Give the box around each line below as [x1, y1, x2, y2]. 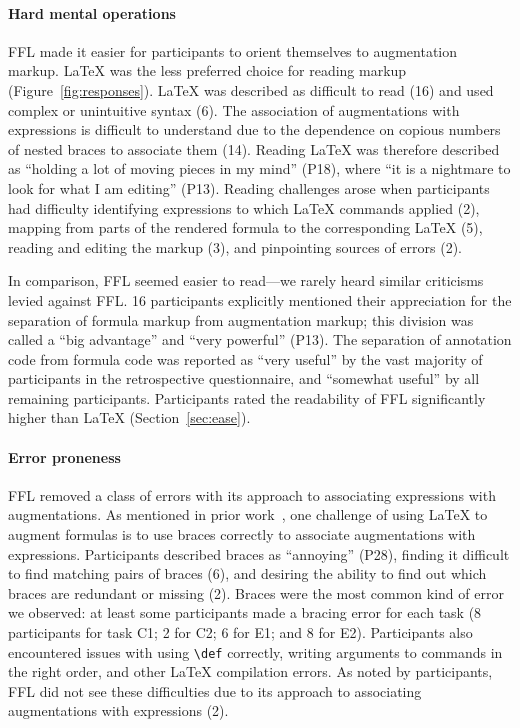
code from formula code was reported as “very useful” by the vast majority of [8, 348, 483, 369]
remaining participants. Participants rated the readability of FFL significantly [8, 387, 486, 408]
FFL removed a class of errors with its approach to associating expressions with [8, 484, 496, 505]
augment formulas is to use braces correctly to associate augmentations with [8, 524, 476, 545]
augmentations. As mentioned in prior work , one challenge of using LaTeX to [8, 504, 488, 525]
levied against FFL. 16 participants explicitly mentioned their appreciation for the [8, 289, 512, 310]
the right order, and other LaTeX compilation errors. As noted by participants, [8, 661, 493, 682]
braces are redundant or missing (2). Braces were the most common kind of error [8, 582, 504, 603]
